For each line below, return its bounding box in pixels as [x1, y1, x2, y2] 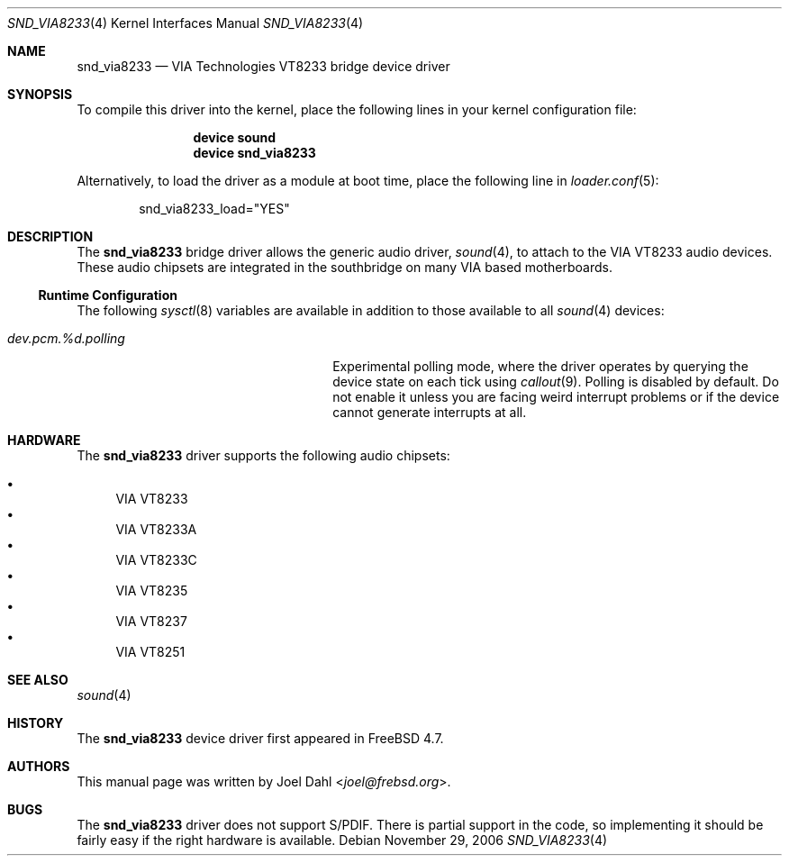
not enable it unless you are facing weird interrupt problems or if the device [332, 389, 780, 404]
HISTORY [7, 715, 64, 731]
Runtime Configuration [38, 287, 177, 303]
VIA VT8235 [115, 583, 188, 598]
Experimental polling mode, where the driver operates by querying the [332, 359, 748, 374]
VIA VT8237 [115, 613, 187, 629]
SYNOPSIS [7, 86, 73, 102]
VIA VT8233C [115, 552, 197, 568]
